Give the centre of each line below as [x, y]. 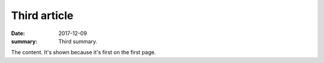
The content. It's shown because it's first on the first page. [83, 52]
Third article [42, 15]
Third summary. [78, 41]
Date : [18, 33]
